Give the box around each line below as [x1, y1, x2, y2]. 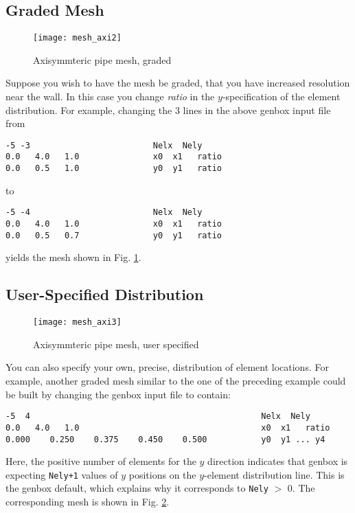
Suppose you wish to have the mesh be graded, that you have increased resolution [5, 76, 350, 90]
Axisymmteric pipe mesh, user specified [33, 337, 199, 351]
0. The [287, 481, 315, 495]
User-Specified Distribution [5, 284, 204, 305]
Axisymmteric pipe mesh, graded [33, 52, 172, 67]
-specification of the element [222, 89, 341, 104]
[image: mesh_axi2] [33, 33, 122, 43]
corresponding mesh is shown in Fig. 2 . [5, 494, 170, 509]
